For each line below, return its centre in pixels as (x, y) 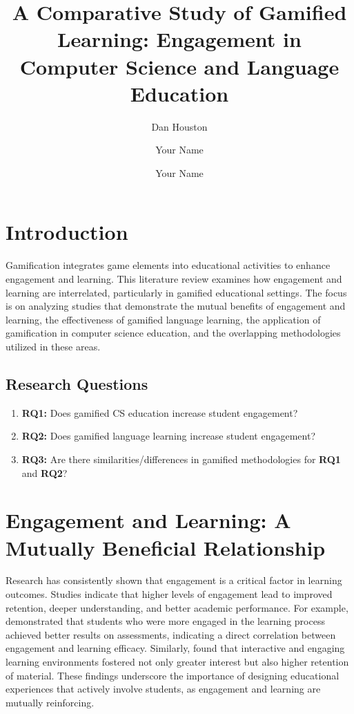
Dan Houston (179, 126)
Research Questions (77, 383)
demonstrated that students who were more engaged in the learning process (165, 621)
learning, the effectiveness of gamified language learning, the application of (163, 319)
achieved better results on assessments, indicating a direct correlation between (171, 634)
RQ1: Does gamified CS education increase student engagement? (160, 412)
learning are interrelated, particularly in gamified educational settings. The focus (176, 292)
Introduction (67, 232)
